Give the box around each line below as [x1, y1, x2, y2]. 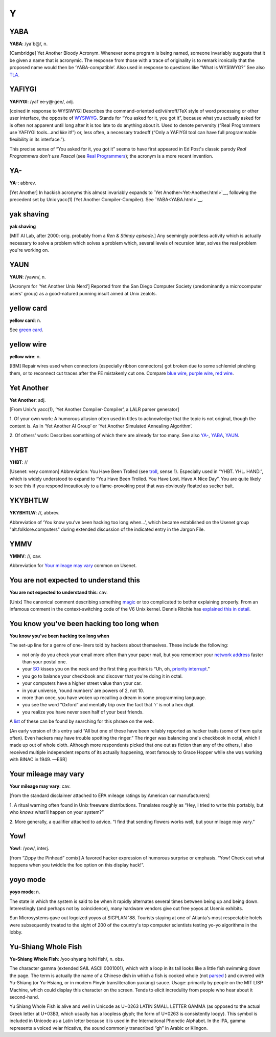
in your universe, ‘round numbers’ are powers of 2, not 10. [22, 687, 144, 694]
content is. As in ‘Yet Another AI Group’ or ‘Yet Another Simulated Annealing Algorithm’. [9, 423, 193, 429]
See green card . [9, 327, 43, 333]
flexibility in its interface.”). [9, 136, 66, 143]
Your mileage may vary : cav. [9, 783, 71, 789]
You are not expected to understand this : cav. [9, 589, 108, 596]
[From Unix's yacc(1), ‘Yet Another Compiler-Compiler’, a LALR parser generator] [9, 406, 179, 412]
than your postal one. [22, 659, 67, 665]
